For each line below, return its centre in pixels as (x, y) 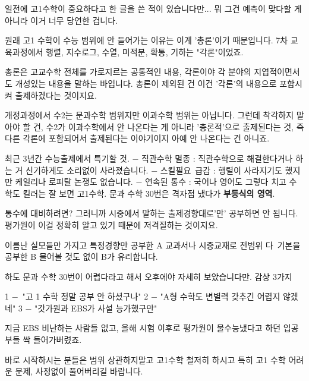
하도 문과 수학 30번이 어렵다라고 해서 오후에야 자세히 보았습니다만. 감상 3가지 (149, 276)
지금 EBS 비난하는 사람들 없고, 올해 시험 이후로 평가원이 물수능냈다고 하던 (143, 328)
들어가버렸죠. (57, 340)
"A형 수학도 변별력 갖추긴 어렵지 (220, 296)
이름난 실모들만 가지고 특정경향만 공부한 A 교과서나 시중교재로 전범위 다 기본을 (153, 245)
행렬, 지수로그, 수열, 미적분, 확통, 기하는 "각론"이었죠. (145, 51)
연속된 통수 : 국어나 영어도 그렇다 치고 (215, 182)
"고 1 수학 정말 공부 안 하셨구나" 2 (85, 296)
